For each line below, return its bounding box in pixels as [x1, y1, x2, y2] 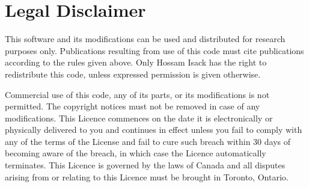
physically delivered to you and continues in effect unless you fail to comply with [5, 123, 302, 136]
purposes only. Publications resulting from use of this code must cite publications [5, 44, 304, 57]
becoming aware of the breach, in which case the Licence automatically [5, 147, 266, 159]
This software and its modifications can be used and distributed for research [5, 32, 286, 45]
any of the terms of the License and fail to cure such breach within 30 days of [5, 135, 291, 147]
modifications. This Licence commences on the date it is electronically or [5, 111, 273, 124]
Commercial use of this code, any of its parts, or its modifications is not [5, 88, 270, 100]
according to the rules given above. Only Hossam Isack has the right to [5, 56, 267, 69]
